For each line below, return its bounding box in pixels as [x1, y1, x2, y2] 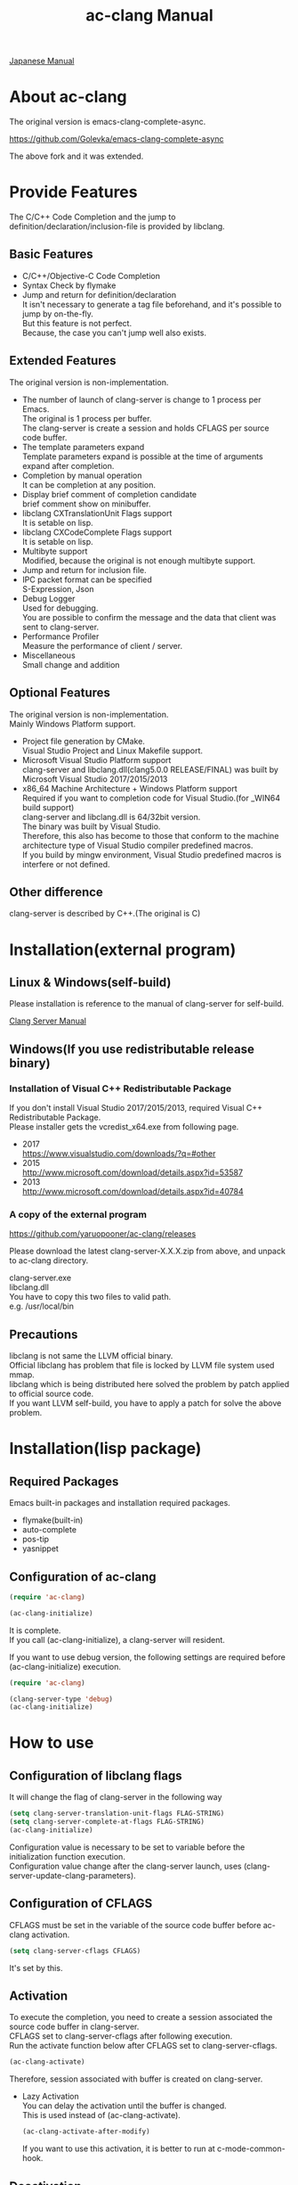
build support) [21, 801, 75, 812]
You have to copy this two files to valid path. [9, 1292, 172, 1302]
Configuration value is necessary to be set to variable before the [9, 1842, 246, 1852]
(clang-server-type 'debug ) [9, 1695, 114, 1704]
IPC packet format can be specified [21, 574, 153, 585]
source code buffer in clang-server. [9, 2021, 140, 2033]
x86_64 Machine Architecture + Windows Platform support [21, 783, 238, 793]
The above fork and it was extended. [9, 151, 144, 161]
